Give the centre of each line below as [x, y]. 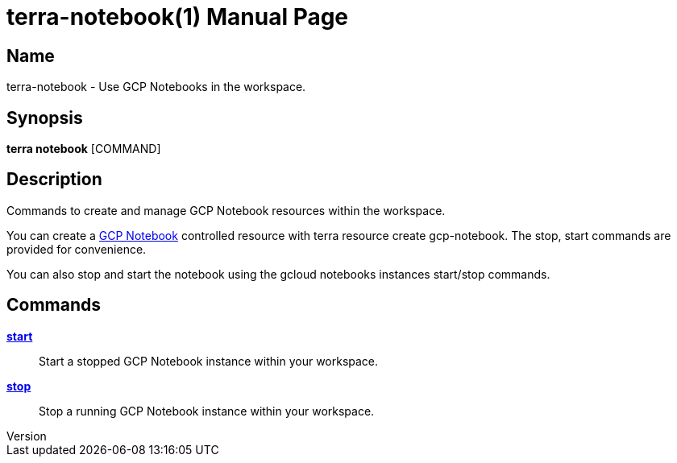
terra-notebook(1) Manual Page [178, 17]
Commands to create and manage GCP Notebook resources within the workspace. [226, 210]
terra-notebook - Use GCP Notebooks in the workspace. [156, 87]
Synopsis [45, 118]
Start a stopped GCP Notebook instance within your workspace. [209, 361]
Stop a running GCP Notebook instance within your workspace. [207, 411]
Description [54, 180]
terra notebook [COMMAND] [84, 149]
